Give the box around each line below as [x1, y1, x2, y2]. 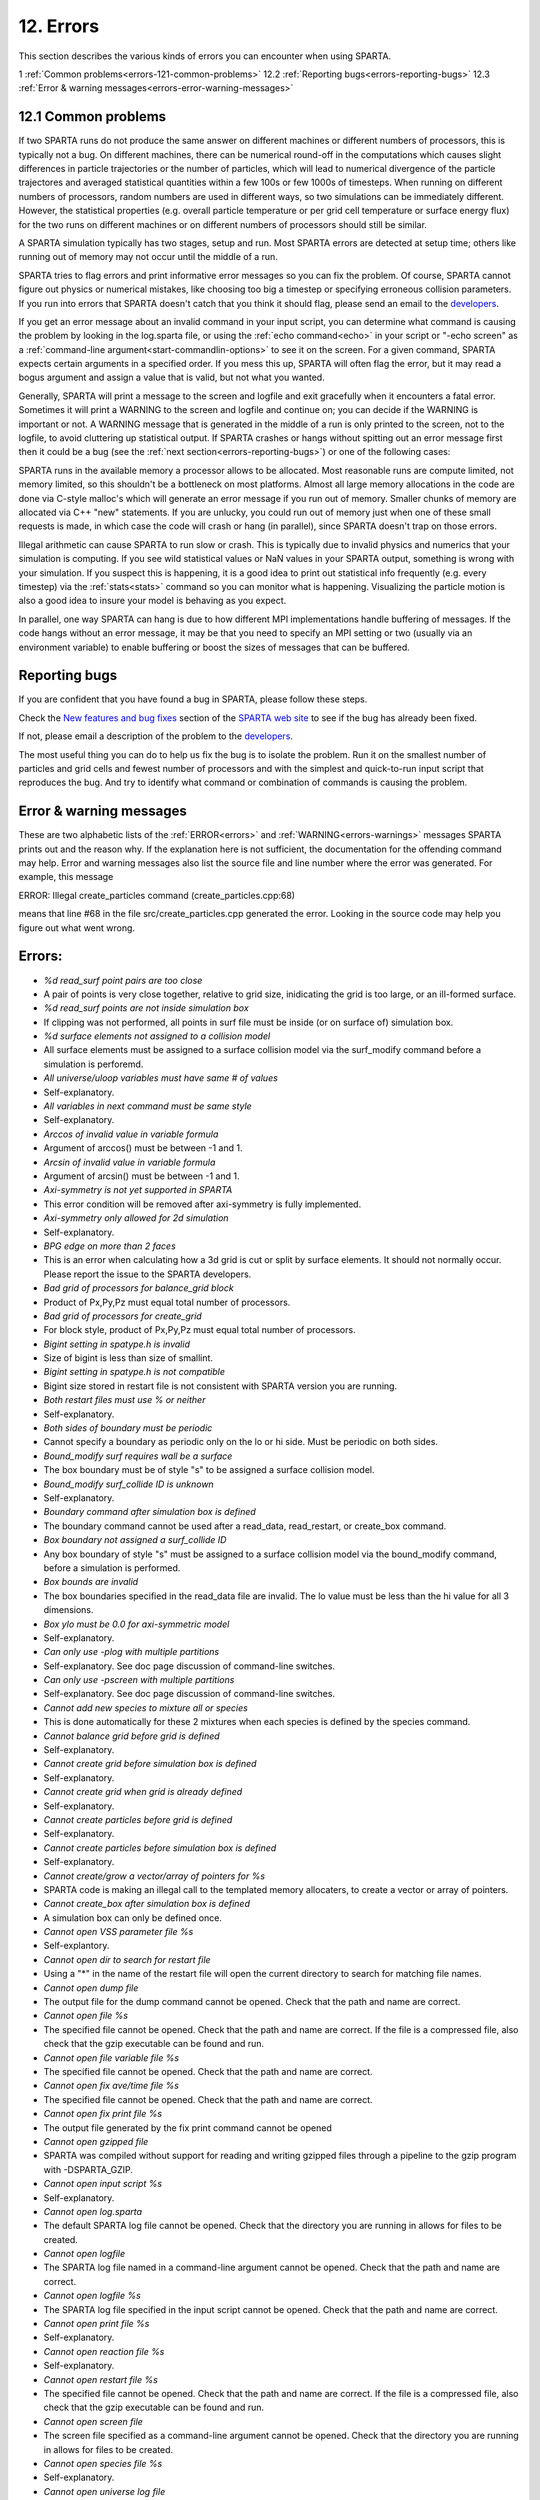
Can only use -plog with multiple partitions [43, 1646, 220, 1658]
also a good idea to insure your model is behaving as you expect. [18, 595, 287, 607]
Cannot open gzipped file [43, 2135, 149, 2147]
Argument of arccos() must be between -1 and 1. [43, 1142, 243, 1154]
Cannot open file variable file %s [43, 2051, 180, 2064]
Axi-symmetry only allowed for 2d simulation [43, 1212, 229, 1224]
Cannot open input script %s [43, 2178, 163, 2190]
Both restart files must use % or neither [43, 1394, 206, 1406]
